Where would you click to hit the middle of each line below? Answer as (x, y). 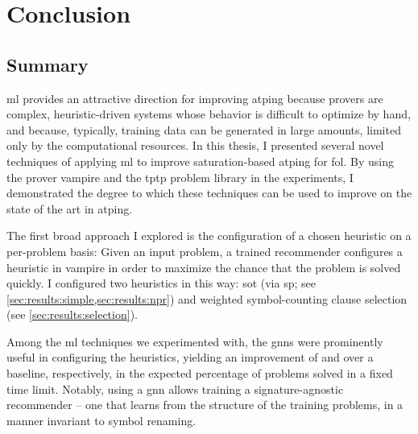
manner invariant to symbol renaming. (101, 420)
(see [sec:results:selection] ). (72, 314)
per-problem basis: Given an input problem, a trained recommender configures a (205, 251)
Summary (48, 64)
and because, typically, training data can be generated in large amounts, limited (204, 129)
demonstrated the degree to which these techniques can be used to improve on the (209, 193)
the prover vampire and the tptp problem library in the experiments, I (180, 177)
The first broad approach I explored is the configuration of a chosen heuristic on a (209, 236)
